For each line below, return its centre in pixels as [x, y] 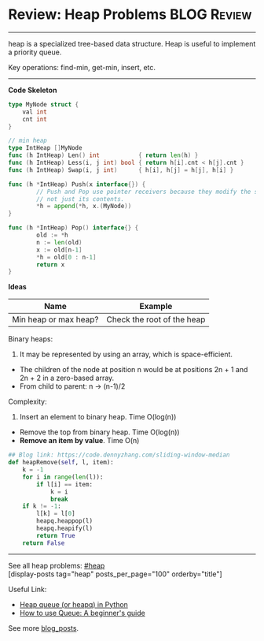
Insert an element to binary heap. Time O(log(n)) [98, 417]
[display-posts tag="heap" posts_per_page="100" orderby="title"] [115, 574]
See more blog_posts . [44, 628]
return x [51, 265]
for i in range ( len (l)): [63, 477]
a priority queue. [35, 52]
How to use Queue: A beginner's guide [82, 613]
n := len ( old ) [59, 242]
